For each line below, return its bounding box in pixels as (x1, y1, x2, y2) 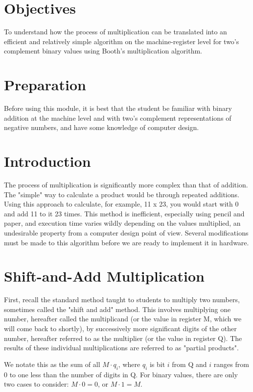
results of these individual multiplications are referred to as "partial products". (4, 342, 239, 353)
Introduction (4, 151, 91, 171)
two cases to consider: (4, 379, 69, 389)
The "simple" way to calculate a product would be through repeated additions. (4, 189, 239, 199)
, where (118, 359, 140, 369)
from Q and (172, 359, 207, 369)
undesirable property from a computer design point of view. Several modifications (4, 227, 249, 237)
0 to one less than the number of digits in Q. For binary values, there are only (4, 369, 238, 379)
